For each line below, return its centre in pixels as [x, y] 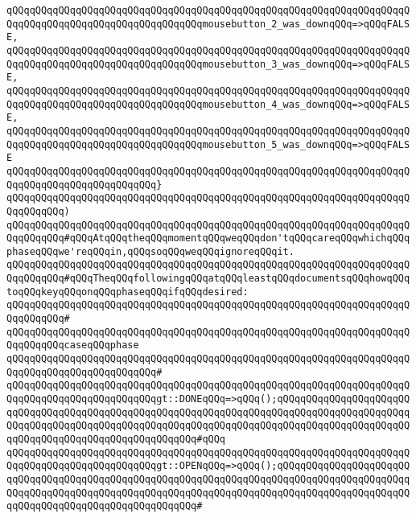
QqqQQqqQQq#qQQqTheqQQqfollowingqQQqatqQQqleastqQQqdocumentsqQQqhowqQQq [208, 279]
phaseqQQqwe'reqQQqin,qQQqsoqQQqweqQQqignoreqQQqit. [150, 251]
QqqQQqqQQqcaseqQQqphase [73, 345]
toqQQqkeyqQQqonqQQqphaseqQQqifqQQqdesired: [128, 292]
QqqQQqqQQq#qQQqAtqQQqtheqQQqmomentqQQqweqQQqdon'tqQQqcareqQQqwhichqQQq [208, 238]
